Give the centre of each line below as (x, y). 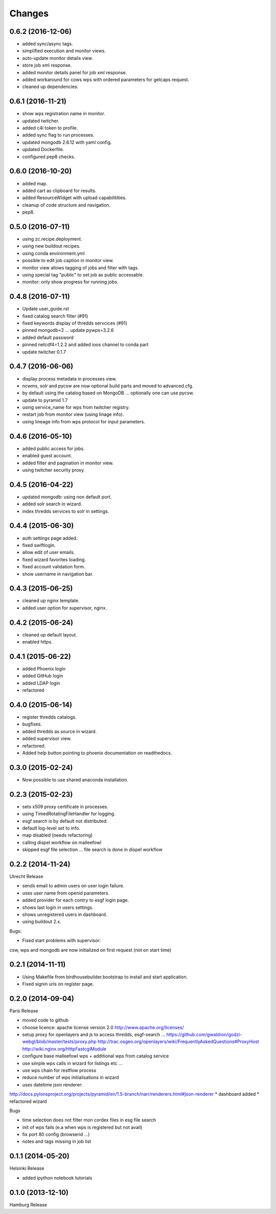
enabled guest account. (47, 456)
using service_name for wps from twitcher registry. (76, 408)
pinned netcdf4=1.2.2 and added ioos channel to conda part (85, 345)
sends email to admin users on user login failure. (73, 886)
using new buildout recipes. (51, 246)
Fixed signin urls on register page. (58, 984)
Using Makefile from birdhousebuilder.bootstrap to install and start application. (105, 977)
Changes (29, 13)
